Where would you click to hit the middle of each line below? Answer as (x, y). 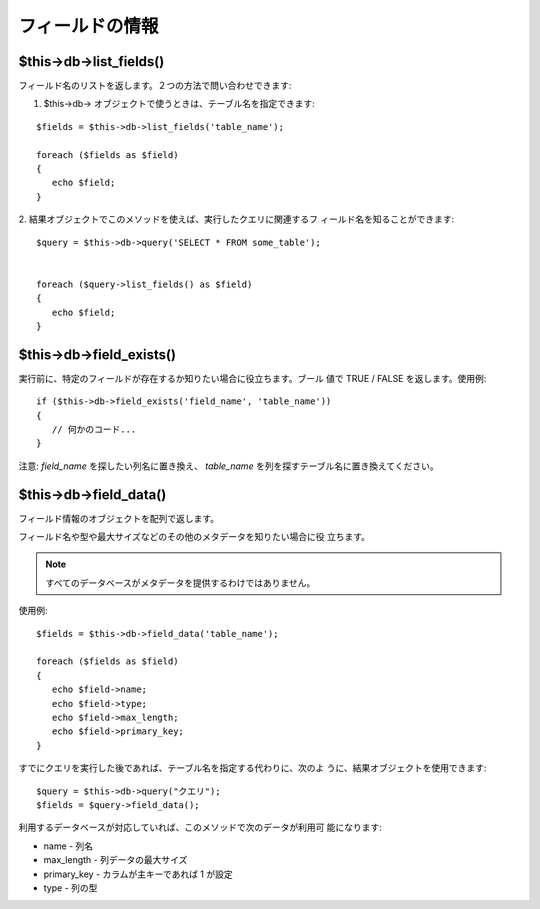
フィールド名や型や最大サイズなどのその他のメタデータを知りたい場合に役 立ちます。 (194, 537)
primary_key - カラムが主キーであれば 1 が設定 (138, 874)
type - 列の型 (70, 887)
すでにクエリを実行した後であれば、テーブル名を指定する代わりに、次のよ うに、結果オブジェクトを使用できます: (252, 768)
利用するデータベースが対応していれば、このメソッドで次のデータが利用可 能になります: (200, 827)
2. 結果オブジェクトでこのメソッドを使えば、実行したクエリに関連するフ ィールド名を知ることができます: (236, 219)
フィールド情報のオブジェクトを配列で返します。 (119, 518)
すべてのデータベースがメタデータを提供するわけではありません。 (180, 582)
